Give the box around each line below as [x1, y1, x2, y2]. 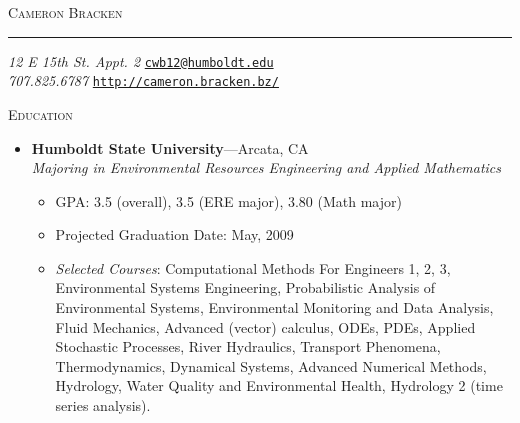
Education [8, 103, 73, 124]
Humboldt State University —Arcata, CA [31, 137, 309, 158]
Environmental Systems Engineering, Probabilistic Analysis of [55, 277, 436, 298]
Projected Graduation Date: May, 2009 [55, 224, 294, 245]
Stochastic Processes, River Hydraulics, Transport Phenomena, [55, 336, 441, 357]
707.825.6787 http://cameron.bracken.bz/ [8, 70, 279, 91]
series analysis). [55, 395, 151, 416]
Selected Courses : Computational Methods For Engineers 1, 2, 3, [55, 257, 451, 278]
